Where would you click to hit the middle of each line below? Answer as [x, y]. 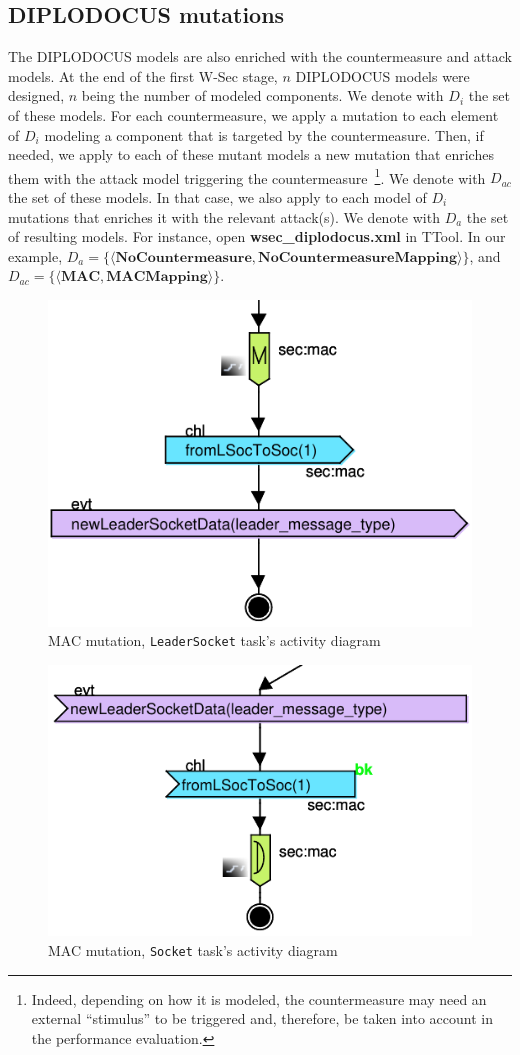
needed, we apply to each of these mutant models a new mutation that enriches [251, 154]
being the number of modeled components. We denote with [262, 95]
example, [35, 255]
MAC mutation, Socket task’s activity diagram [193, 949]
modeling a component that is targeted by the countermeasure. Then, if [264, 134]
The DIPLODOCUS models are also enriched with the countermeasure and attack [260, 56]
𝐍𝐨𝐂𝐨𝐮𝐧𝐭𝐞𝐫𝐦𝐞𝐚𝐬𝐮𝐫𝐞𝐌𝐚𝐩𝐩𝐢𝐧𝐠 [357, 257]
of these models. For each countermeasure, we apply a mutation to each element [253, 114]
